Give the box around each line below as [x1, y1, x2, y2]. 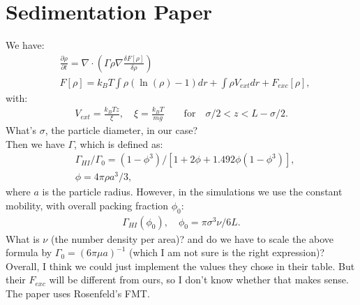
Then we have [6, 136, 65, 151]
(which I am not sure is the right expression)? [129, 245, 325, 260]
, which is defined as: [74, 136, 163, 151]
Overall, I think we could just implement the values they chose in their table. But [6, 258, 355, 273]
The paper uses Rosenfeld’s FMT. [6, 286, 150, 301]
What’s [6, 122, 37, 137]
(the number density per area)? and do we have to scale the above [50, 231, 334, 246]
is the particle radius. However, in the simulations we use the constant [42, 184, 343, 199]
